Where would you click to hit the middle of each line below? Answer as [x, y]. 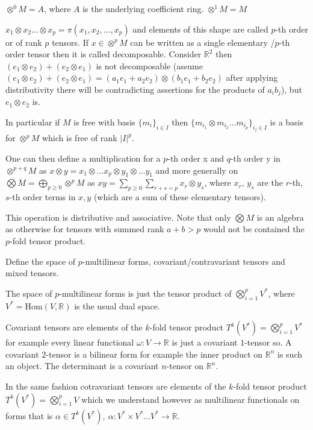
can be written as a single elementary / [203, 42]
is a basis [287, 122]
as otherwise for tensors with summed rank [85, 229]
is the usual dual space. [117, 305]
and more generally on [197, 170]
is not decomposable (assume [149, 65]
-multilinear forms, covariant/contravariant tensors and [184, 261]
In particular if [33, 122]
